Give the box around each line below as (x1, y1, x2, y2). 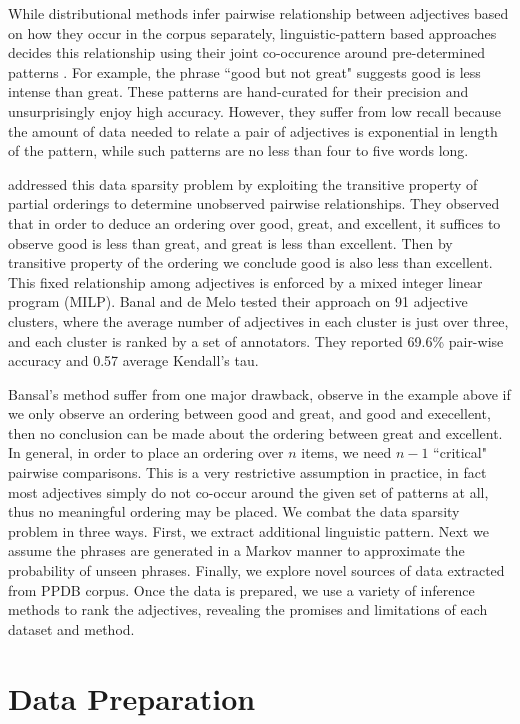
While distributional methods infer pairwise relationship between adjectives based (8, 3, 509, 23)
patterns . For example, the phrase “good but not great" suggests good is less (8, 61, 481, 82)
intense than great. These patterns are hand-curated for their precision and (8, 81, 469, 102)
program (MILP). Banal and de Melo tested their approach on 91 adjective (8, 291, 468, 312)
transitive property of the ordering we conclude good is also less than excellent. (8, 252, 493, 273)
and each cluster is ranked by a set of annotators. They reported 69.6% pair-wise (8, 330, 504, 351)
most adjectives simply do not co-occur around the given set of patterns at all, (8, 481, 489, 502)
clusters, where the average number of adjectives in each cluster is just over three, (8, 310, 509, 331)
